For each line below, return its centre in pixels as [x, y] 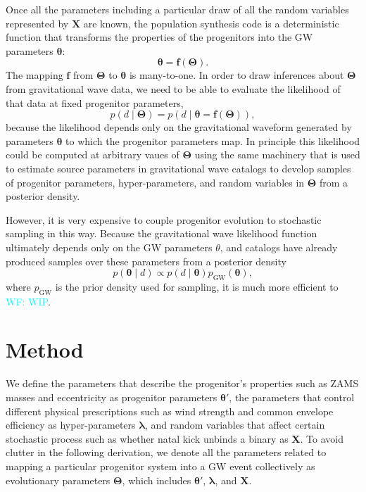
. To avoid [322, 438]
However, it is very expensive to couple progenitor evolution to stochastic [164, 219]
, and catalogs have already [279, 247]
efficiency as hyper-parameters [71, 425]
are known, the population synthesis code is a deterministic [211, 23]
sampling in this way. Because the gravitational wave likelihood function [162, 233]
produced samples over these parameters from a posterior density [146, 261]
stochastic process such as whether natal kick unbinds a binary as [147, 438]
